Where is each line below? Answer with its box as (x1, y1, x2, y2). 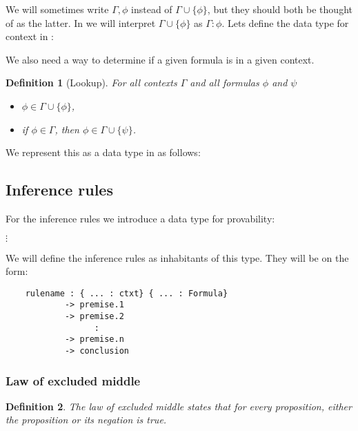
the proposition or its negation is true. (6, 412, 167, 427)
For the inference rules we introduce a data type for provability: (6, 211, 275, 225)
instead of (131, 2, 172, 16)
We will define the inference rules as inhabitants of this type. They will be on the (6, 250, 349, 265)
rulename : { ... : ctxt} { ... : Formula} (25, 288, 228, 298)
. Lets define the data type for (221, 15, 349, 30)
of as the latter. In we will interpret (6, 15, 156, 30)
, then (54, 122, 79, 136)
